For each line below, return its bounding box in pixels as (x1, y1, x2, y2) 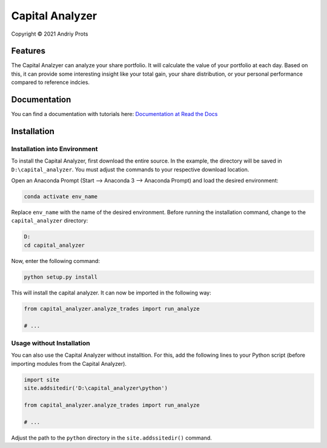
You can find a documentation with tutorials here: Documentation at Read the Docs (11, 111, 218, 118)
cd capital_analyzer (24, 242, 85, 248)
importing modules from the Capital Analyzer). (11, 360, 127, 367)
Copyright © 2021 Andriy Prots (11, 30, 88, 37)
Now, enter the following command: (11, 257, 100, 264)
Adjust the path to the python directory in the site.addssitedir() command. (11, 434, 212, 441)
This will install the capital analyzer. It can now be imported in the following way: (11, 289, 211, 296)
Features (11, 46, 45, 56)
